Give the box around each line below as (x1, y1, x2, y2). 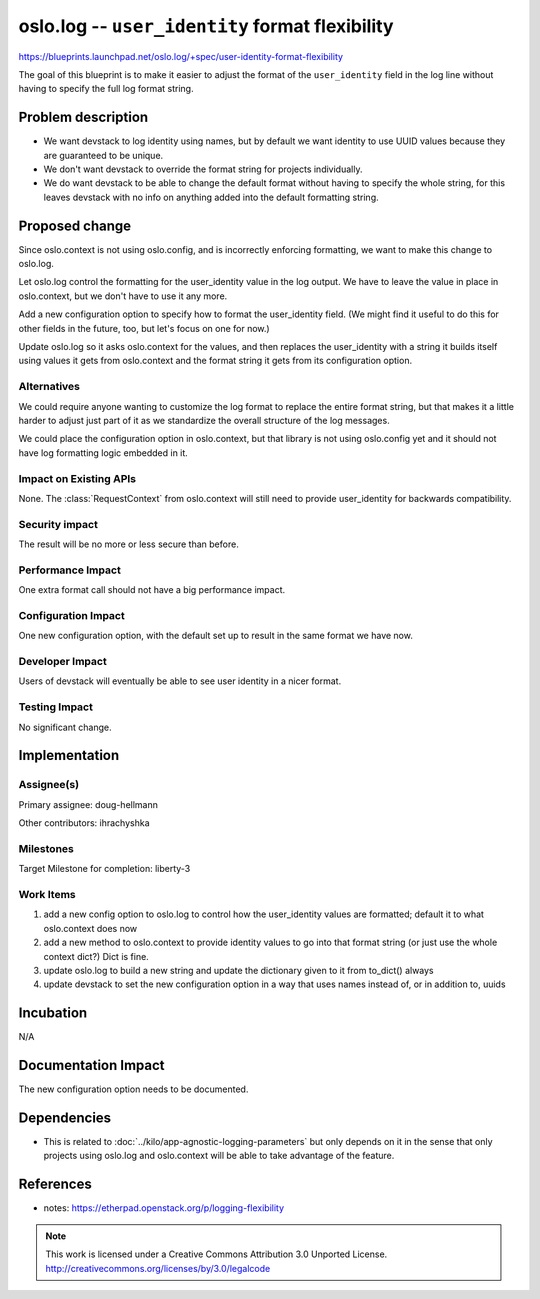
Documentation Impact (18, 1057, 165, 1074)
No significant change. (18, 721, 112, 733)
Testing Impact (18, 700, 94, 714)
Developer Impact (18, 655, 107, 669)
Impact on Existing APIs (18, 471, 137, 485)
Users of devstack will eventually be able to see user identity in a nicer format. (18, 675, 342, 687)
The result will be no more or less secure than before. (18, 538, 239, 550)
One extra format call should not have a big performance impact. (18, 584, 286, 596)
